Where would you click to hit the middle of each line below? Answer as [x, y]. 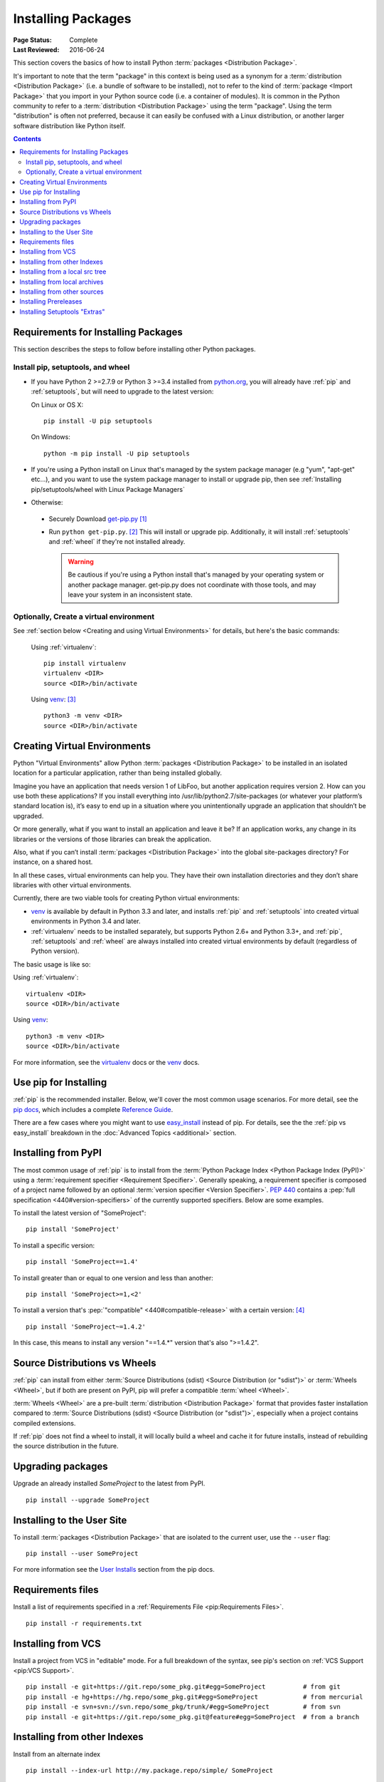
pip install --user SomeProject [82, 1554]
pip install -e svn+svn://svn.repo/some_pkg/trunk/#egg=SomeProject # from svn [183, 1707]
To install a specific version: [54, 1245]
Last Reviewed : [36, 49]
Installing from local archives [62, 282]
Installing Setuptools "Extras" [62, 311]
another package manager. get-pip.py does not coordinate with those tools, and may [192, 584]
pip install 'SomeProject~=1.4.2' [86, 1327]
